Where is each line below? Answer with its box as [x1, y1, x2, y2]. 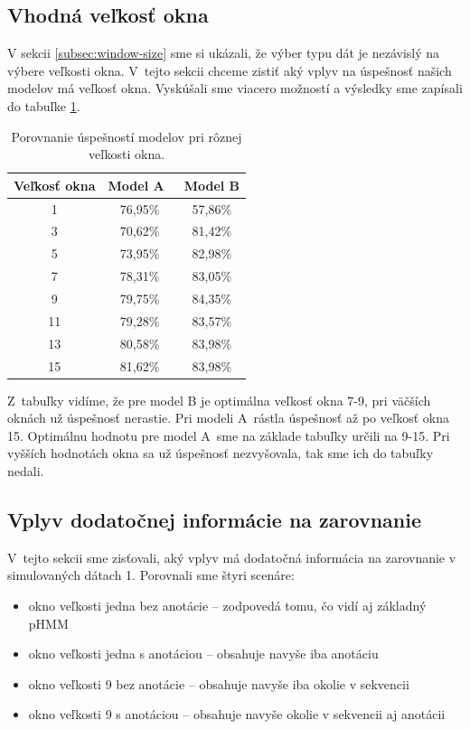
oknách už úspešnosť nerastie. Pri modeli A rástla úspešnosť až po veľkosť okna [7, 408, 450, 427]
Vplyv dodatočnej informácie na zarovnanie [7, 505, 422, 533]
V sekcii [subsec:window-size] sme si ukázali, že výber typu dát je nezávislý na [7, 43, 440, 62]
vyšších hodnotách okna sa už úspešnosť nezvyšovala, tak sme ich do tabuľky [7, 444, 434, 463]
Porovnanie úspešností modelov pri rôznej [11, 126, 242, 145]
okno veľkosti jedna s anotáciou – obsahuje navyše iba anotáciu [28, 644, 379, 663]
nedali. [7, 461, 44, 480]
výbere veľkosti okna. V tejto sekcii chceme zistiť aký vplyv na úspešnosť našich [7, 61, 452, 79]
